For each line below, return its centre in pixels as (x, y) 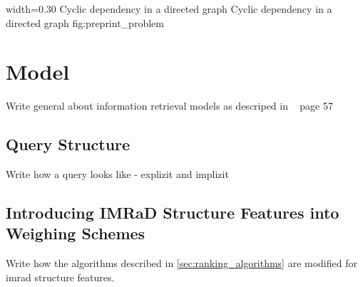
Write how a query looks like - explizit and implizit (117, 174)
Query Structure (68, 144)
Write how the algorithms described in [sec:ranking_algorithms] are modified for (181, 263)
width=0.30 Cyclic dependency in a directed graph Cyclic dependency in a (169, 9)
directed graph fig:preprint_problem (85, 22)
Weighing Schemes (76, 233)
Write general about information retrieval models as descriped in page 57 (169, 106)
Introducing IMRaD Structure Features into (173, 213)
